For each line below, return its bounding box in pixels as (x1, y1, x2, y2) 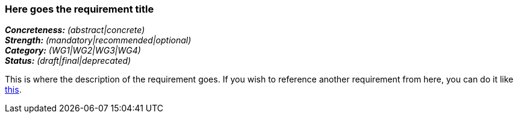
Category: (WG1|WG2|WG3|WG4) (5, 45, 141, 56)
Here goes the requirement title (5, 3, 154, 15)
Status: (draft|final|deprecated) (5, 55, 131, 66)
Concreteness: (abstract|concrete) (5, 25, 145, 36)
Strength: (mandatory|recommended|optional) (5, 35, 192, 46)
